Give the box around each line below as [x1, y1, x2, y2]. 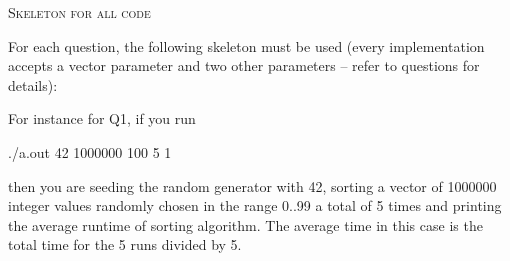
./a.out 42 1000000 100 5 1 [8, 141, 172, 162]
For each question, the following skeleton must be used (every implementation [8, 35, 485, 56]
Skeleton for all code [8, 2, 151, 22]
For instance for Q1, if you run [8, 108, 196, 129]
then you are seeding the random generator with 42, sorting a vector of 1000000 [8, 175, 497, 196]
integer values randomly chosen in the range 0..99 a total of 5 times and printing [8, 195, 502, 216]
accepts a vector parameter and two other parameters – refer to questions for [8, 55, 480, 76]
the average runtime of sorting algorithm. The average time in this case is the [8, 214, 483, 235]
